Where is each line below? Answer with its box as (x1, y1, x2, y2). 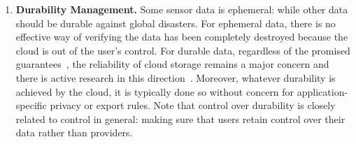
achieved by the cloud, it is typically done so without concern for (15, 84, 294, 99)
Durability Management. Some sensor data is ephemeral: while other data (15, 2, 348, 16)
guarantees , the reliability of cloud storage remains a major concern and (15, 57, 329, 71)
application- (297, 84, 348, 99)
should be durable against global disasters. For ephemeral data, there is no (15, 15, 336, 30)
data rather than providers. (15, 125, 133, 140)
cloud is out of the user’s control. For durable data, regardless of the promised (15, 43, 350, 57)
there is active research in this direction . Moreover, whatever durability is (15, 70, 336, 85)
